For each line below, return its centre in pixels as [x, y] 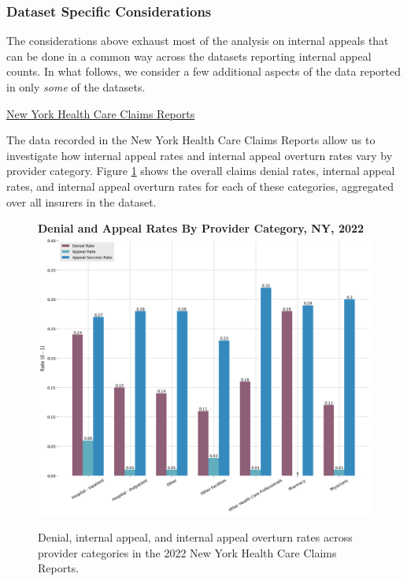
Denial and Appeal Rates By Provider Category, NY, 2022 [201, 228]
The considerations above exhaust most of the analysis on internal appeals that [198, 41]
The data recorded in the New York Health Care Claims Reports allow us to [191, 140]
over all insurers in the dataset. [81, 201]
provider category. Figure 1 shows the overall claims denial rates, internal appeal [201, 171]
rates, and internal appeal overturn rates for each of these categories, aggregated [200, 186]
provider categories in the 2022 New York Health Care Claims [187, 552]
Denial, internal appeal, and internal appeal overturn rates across [195, 536]
